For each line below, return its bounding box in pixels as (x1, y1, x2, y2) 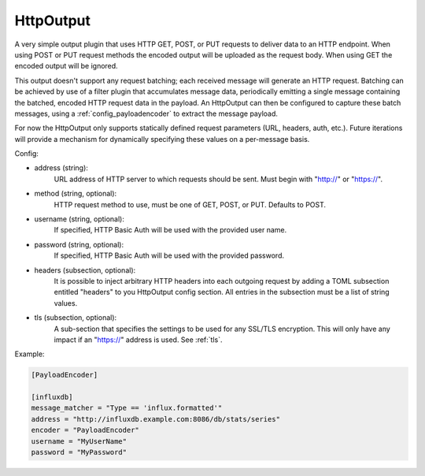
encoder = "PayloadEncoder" (31, 426, 139, 435)
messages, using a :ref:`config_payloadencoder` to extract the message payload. (14, 109, 279, 118)
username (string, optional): (34, 214, 125, 224)
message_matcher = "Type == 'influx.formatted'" (31, 403, 223, 413)
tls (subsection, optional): (34, 313, 117, 322)
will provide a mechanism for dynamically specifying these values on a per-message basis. (14, 134, 310, 143)
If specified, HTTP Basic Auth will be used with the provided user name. (54, 225, 287, 235)
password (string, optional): (34, 240, 124, 249)
